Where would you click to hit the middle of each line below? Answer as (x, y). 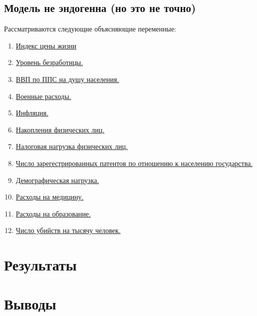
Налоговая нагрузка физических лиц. (72, 146)
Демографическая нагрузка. (57, 180)
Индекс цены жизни (46, 45)
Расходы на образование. (53, 213)
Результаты (40, 265)
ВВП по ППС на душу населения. (67, 79)
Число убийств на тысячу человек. (68, 230)
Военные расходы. (43, 96)
